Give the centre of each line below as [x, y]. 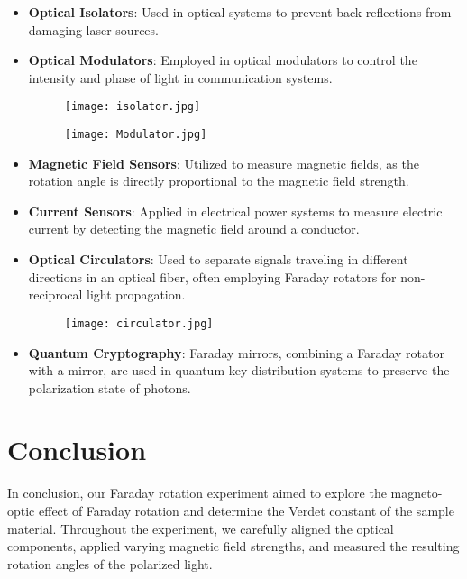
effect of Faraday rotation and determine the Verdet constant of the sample [246, 510]
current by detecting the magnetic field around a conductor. [194, 229]
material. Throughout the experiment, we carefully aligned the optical [201, 528]
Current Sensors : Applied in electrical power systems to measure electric [235, 211]
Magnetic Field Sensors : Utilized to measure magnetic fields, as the [224, 163]
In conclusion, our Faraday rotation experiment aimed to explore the [197, 493]
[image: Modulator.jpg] [136, 135]
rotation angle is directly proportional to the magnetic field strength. [219, 181]
